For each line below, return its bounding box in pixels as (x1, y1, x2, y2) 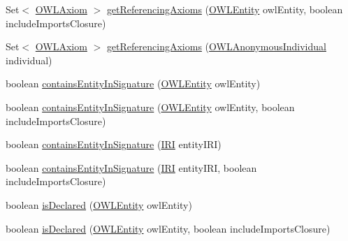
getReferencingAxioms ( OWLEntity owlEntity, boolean (106, 2, 343, 16)
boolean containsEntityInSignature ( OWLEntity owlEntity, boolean (6, 99, 295, 114)
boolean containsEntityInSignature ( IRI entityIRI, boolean (6, 160, 257, 175)
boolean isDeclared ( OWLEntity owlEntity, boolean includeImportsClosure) (6, 221, 331, 235)
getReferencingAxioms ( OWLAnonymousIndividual (106, 39, 326, 54)
